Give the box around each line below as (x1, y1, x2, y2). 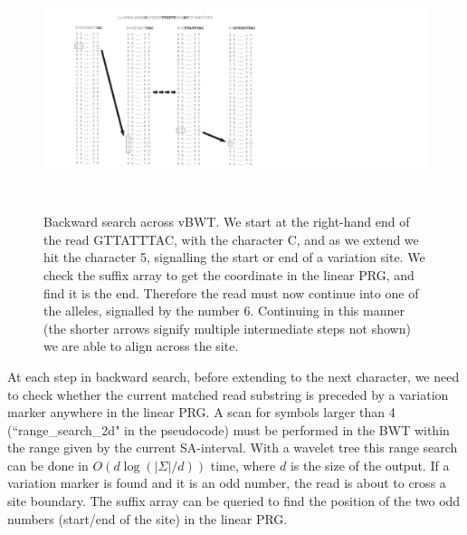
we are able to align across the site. (43, 336, 239, 355)
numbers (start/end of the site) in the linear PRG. (7, 509, 288, 528)
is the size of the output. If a (290, 455, 450, 474)
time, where (210, 455, 276, 474)
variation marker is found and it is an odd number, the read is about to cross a (7, 473, 446, 492)
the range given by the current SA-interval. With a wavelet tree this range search (7, 438, 458, 457)
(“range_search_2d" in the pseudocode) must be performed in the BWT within (7, 420, 450, 439)
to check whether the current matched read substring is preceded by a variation (7, 384, 449, 404)
